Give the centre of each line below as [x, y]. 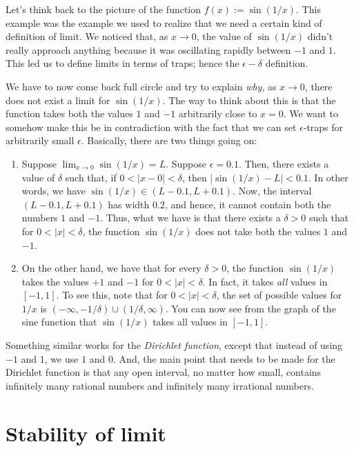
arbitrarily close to [218, 113]
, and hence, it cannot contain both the [248, 204]
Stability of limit [86, 433]
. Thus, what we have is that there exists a [190, 218]
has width [129, 204]
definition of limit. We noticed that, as [87, 36]
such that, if [91, 177]
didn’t [320, 36]
